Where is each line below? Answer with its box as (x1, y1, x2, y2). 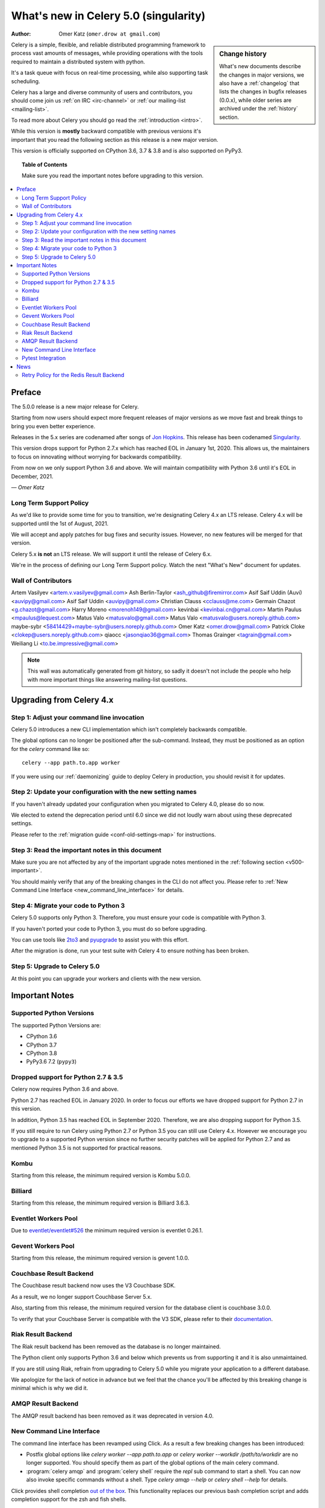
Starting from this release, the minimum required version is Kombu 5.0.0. (11, 1171, 191, 1179)
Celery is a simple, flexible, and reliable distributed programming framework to (11, 41, 206, 48)
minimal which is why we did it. (11, 1384, 88, 1392)
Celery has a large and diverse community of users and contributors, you (11, 88, 193, 96)
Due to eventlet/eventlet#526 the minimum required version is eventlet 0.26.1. (11, 1227, 203, 1234)
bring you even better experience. (11, 422, 96, 429)
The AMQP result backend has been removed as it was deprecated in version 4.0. (11, 1412, 214, 1419)
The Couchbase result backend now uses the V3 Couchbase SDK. (11, 1282, 176, 1289)
